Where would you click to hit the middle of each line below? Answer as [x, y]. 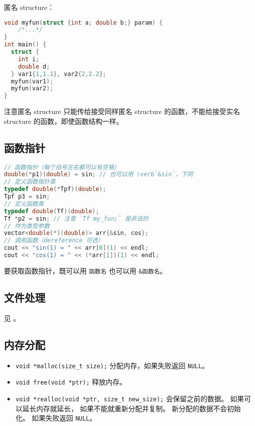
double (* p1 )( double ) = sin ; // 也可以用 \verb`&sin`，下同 [99, 174]
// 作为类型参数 [27, 226]
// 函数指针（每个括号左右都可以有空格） [62, 167]
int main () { [25, 45]
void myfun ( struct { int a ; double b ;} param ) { [83, 22]
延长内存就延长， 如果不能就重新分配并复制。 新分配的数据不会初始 [132, 408]
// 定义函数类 [24, 204]
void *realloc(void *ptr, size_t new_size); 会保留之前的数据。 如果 [130, 398]
